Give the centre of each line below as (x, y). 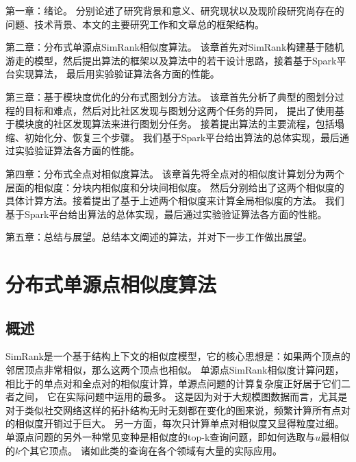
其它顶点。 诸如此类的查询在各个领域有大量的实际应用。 (156, 450)
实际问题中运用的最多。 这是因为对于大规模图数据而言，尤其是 (207, 397)
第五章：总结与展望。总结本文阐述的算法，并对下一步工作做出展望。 (159, 237)
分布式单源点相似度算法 (111, 284)
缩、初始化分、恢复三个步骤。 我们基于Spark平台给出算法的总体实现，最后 (173, 137)
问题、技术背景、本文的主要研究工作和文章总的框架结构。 (135, 24)
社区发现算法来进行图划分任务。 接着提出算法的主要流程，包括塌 (199, 124)
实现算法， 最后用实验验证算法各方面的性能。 (117, 74)
